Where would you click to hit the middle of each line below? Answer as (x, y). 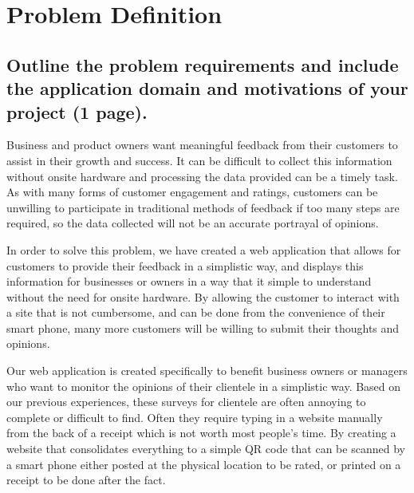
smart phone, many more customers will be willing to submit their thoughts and (203, 327)
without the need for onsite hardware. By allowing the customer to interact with (203, 296)
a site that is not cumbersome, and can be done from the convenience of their (196, 312)
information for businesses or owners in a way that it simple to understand (189, 281)
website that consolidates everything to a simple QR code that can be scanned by (206, 449)
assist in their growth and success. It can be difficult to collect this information (199, 160)
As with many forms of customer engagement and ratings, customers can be (192, 192)
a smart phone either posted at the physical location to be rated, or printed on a (204, 464)
